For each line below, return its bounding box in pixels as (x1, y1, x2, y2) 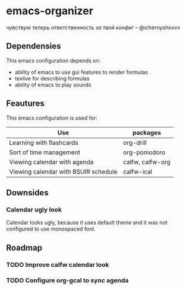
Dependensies (6, 41, 61, 51)
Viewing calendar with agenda (9, 158, 94, 166)
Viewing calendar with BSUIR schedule (9, 167, 118, 176)
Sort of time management (9, 148, 80, 156)
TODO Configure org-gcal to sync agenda (6, 276, 129, 285)
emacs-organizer (6, 4, 94, 18)
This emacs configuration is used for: (6, 114, 97, 121)
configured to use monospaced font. (6, 225, 96, 233)
